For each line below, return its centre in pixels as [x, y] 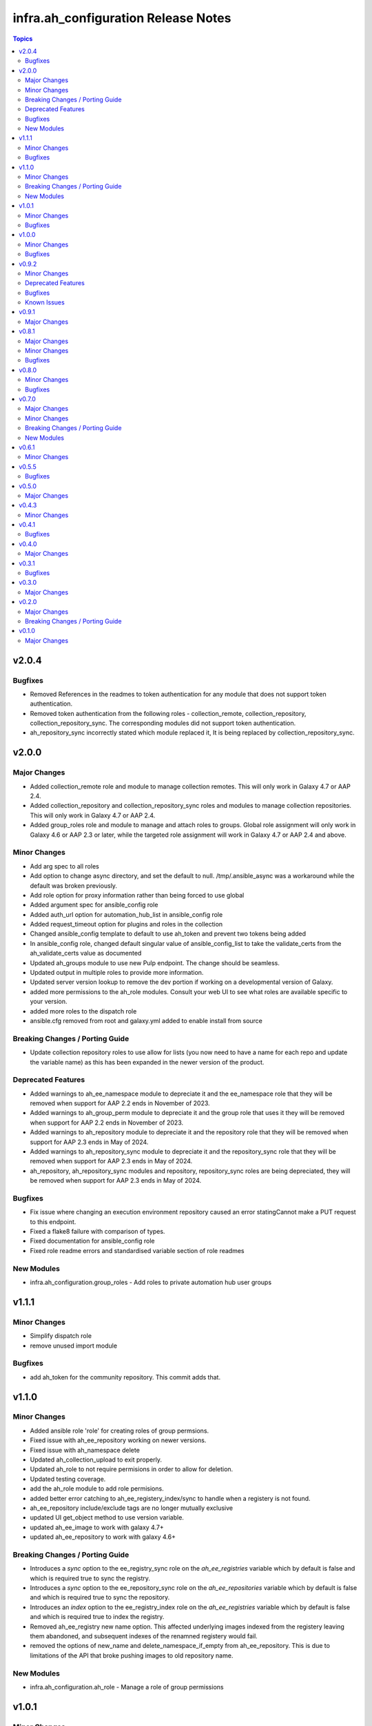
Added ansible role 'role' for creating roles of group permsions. [120, 1431]
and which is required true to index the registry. [97, 1617]
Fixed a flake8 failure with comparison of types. [97, 1232]
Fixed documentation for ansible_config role [92, 1241]
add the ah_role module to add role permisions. [97, 1489]
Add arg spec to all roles [64, 866]
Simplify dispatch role [61, 1336]
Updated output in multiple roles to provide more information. [117, 973]
